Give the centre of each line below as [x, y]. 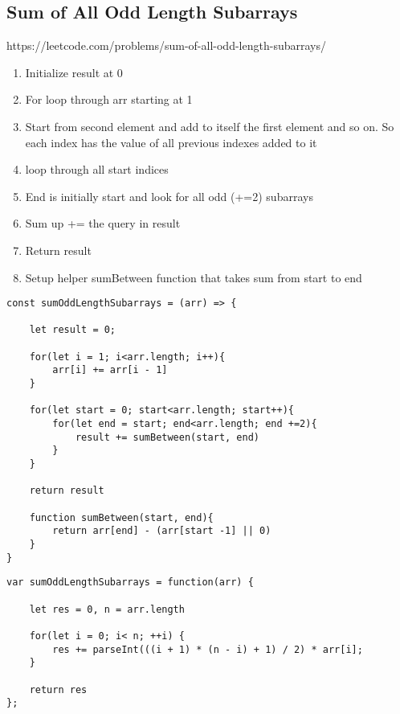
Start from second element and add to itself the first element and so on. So [210, 126]
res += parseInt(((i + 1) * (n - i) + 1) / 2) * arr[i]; [208, 649]
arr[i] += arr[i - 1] [110, 370]
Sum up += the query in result [103, 223]
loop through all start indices [97, 169]
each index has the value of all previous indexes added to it [171, 142]
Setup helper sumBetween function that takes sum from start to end [194, 277]
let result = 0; [73, 330]
